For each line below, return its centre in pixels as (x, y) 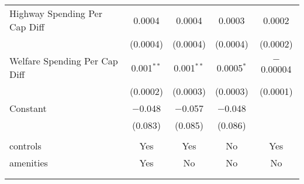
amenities (29, 163)
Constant (28, 108)
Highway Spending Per (56, 13)
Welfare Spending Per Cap (64, 61)
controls (25, 146)
